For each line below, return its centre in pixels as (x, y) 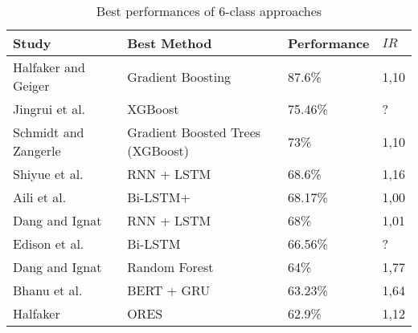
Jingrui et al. (49, 109)
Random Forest (170, 267)
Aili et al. (40, 197)
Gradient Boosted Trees (194, 132)
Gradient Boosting (179, 76)
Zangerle (37, 150)
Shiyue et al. (48, 174)
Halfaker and (49, 67)
